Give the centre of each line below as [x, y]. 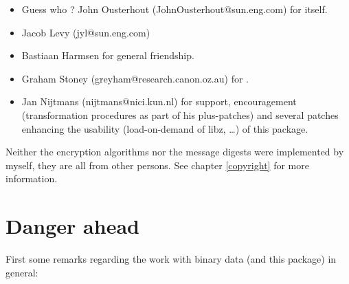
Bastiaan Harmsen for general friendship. [108, 55]
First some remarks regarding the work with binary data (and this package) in [171, 259]
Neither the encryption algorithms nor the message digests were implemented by [175, 152]
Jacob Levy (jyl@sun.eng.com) [86, 32]
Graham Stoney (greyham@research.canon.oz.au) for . [135, 78]
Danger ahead [72, 226]
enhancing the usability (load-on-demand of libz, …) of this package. [165, 128]
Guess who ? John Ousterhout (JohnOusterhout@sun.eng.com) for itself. [174, 9]
